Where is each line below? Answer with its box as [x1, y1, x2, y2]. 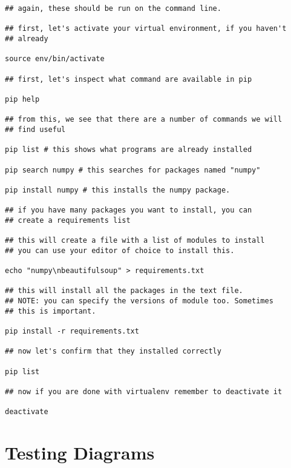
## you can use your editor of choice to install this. [5, 246, 235, 255]
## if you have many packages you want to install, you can [5, 206, 252, 215]
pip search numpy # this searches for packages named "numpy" [5, 165, 261, 174]
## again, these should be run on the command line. [5, 4, 221, 13]
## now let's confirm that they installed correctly [5, 347, 221, 356]
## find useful [5, 125, 66, 134]
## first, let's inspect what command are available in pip [5, 74, 252, 84]
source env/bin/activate [5, 54, 105, 64]
